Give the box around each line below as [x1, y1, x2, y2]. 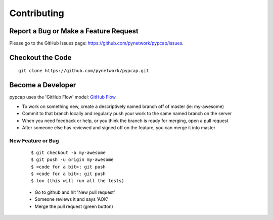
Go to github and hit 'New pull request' [34, 189, 116, 195]
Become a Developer [9, 81, 76, 89]
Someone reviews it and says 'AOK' [34, 196, 109, 202]
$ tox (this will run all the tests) [31, 178, 125, 184]
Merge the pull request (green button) [34, 203, 113, 209]
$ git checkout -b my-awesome [31, 149, 106, 155]
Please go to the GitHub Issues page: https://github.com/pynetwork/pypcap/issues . [9, 40, 184, 46]
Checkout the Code [9, 53, 72, 62]
